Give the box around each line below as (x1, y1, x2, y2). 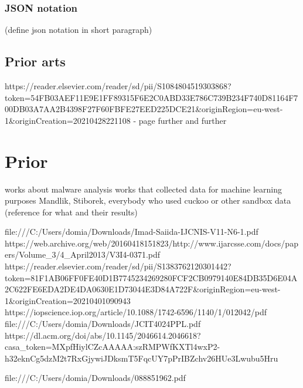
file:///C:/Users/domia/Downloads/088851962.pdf (5, 372, 186, 384)
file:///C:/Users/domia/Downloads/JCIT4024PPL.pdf (5, 318, 201, 330)
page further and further (138, 114, 227, 126)
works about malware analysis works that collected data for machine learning (5, 183, 282, 195)
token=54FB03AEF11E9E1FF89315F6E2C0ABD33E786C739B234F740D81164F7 (5, 91, 298, 103)
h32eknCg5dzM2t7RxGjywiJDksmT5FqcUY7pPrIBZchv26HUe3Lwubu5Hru (5, 352, 278, 364)
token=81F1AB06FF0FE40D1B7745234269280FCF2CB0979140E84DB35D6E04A (5, 271, 298, 284)
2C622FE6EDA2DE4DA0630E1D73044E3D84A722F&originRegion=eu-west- (5, 283, 281, 295)
